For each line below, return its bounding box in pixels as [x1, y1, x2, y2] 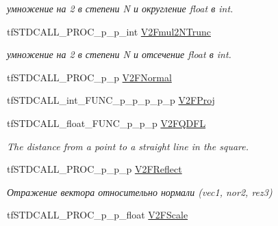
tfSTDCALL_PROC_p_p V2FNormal [7, 70, 172, 84]
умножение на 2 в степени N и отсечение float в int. [7, 47, 231, 61]
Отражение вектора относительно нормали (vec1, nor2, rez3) [7, 184, 273, 199]
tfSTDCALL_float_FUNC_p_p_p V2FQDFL [7, 115, 206, 130]
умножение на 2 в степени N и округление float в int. [7, 1, 233, 15]
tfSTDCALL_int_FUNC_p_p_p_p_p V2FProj [7, 93, 215, 107]
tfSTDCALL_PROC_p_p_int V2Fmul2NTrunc [7, 24, 211, 38]
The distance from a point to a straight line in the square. [7, 139, 249, 153]
